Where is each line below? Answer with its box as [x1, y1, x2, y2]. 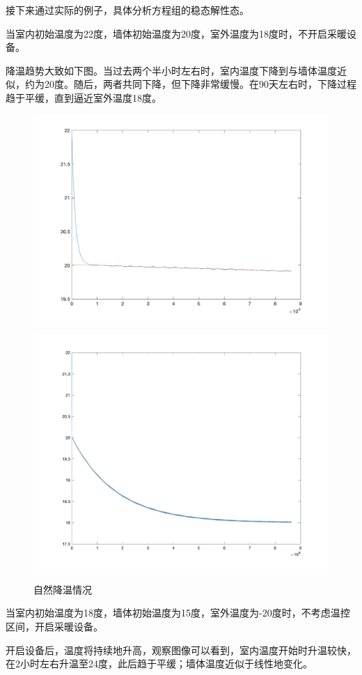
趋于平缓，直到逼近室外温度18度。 [6, 90, 162, 104]
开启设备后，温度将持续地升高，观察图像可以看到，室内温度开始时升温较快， [6, 642, 356, 657]
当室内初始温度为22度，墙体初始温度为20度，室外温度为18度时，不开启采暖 [6, 26, 347, 40]
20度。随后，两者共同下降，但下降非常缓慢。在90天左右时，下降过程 [44, 77, 356, 91]
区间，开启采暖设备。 [6, 619, 103, 634]
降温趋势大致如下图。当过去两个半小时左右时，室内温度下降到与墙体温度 [6, 63, 337, 77]
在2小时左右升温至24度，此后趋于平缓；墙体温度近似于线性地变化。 [6, 656, 313, 671]
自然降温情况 [33, 582, 92, 596]
